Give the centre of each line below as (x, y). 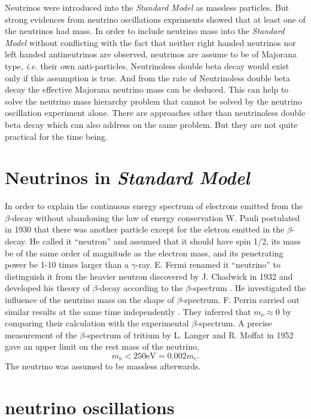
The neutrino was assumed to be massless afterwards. (103, 366)
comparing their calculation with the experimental (97, 323)
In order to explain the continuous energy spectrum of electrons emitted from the (154, 206)
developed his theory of (48, 288)
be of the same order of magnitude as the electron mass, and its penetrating (144, 253)
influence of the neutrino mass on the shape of (89, 299)
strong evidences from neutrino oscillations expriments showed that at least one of (155, 19)
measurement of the (41, 334)
